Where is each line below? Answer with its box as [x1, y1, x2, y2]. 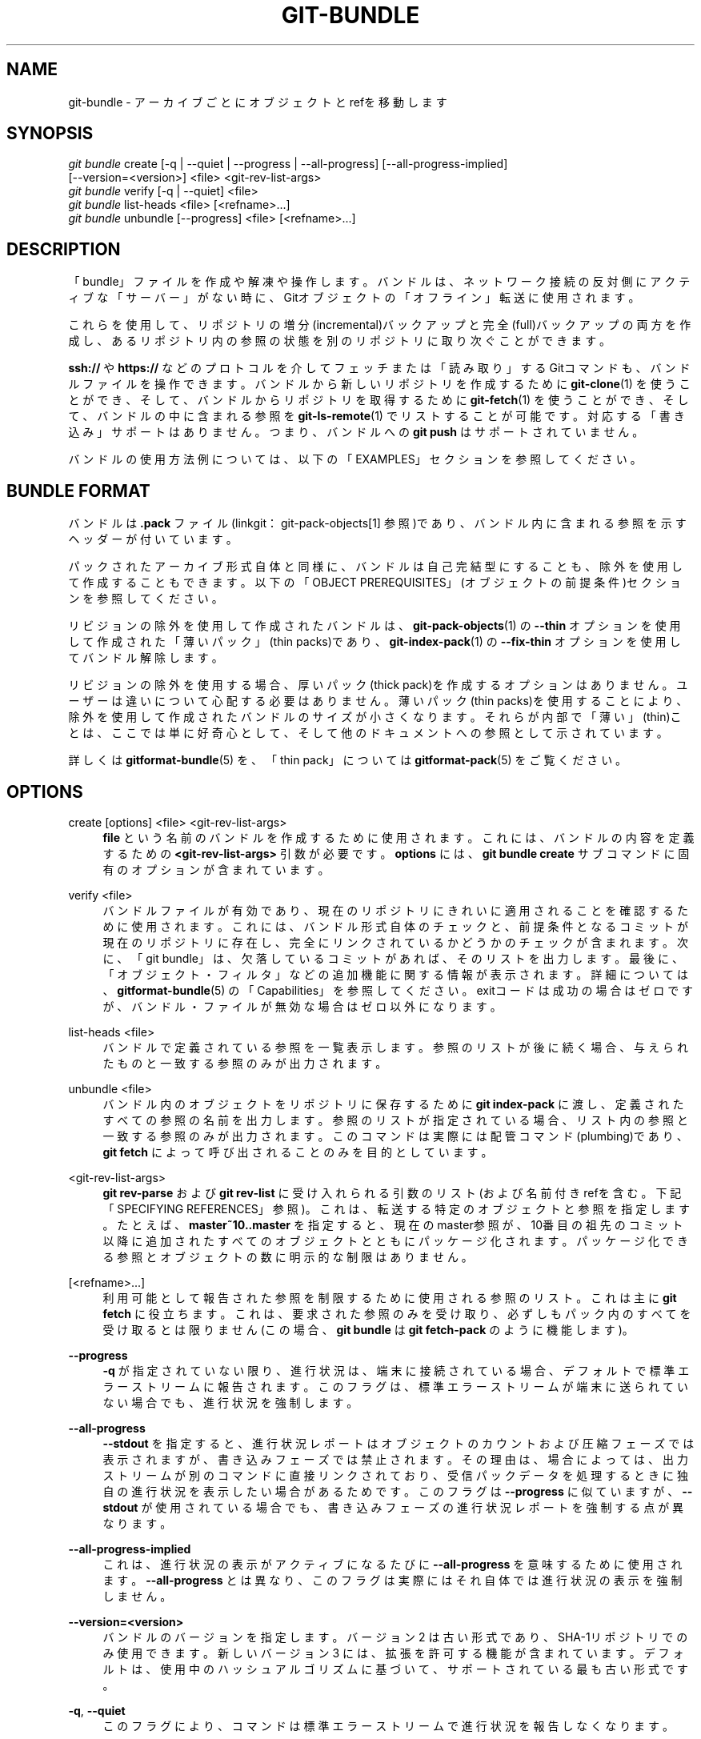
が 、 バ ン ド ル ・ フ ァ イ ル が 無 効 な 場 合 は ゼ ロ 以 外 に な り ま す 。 [102, 999, 502, 1013]
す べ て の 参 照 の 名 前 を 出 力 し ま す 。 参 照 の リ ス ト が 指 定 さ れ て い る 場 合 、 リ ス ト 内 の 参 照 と [102, 1112, 688, 1127]
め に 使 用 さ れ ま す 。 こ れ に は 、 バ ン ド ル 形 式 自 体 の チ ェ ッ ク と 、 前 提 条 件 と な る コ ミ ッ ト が [102, 919, 688, 933]
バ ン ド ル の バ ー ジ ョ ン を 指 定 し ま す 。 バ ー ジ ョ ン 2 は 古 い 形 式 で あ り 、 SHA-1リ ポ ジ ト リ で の [102, 1629, 688, 1644]
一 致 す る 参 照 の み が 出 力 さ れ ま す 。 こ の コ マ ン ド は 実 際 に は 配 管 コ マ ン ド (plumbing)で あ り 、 [102, 1128, 688, 1143]
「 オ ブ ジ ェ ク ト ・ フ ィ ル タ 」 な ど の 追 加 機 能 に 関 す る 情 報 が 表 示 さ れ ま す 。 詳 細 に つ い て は [102, 967, 688, 981]
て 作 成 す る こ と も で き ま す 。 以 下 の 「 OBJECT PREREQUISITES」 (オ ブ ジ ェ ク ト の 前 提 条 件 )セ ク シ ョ [68, 575, 681, 590]
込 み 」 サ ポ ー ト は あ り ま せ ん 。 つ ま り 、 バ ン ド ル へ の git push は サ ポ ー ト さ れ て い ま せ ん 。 [68, 425, 644, 439]
